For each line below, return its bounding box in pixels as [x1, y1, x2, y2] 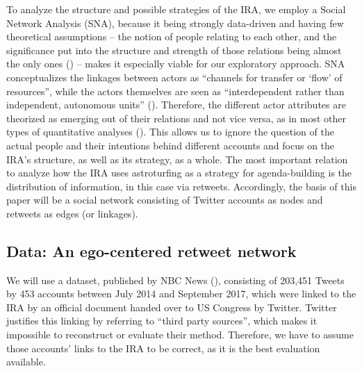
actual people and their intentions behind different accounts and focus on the [6, 138, 335, 152]
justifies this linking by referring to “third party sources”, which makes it [6, 313, 318, 328]
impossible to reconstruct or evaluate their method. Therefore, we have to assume [6, 327, 354, 342]
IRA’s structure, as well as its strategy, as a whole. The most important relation [6, 151, 348, 166]
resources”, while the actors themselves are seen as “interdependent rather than [6, 83, 345, 98]
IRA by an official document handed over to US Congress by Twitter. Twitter [6, 299, 337, 314]
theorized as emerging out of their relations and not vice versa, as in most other [6, 110, 347, 125]
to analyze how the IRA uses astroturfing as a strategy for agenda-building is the [6, 165, 352, 180]
